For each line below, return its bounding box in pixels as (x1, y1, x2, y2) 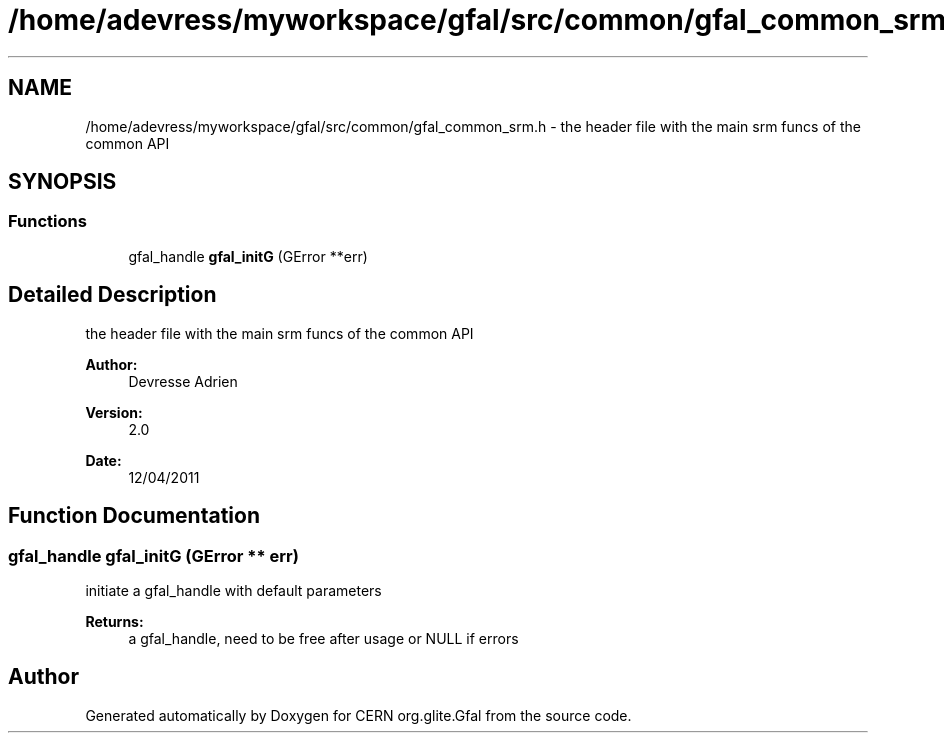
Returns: (85, 612, 144, 630)
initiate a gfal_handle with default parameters (85, 581, 382, 599)
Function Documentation (8, 503, 260, 529)
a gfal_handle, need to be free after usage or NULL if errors (128, 629, 519, 647)
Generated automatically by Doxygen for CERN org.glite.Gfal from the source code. (85, 706, 632, 724)
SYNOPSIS (8, 169, 117, 195)
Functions (8, 211, 87, 232)
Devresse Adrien (128, 372, 238, 390)
